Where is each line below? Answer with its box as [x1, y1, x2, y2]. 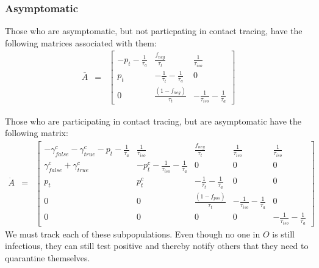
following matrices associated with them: [5, 36, 157, 49]
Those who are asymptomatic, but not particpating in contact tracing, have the [5, 24, 303, 37]
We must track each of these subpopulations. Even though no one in [5, 227, 260, 240]
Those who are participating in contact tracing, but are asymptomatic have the [5, 114, 302, 127]
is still [272, 227, 295, 240]
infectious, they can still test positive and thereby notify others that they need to [5, 239, 309, 252]
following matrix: [5, 126, 68, 139]
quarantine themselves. [5, 252, 90, 264]
